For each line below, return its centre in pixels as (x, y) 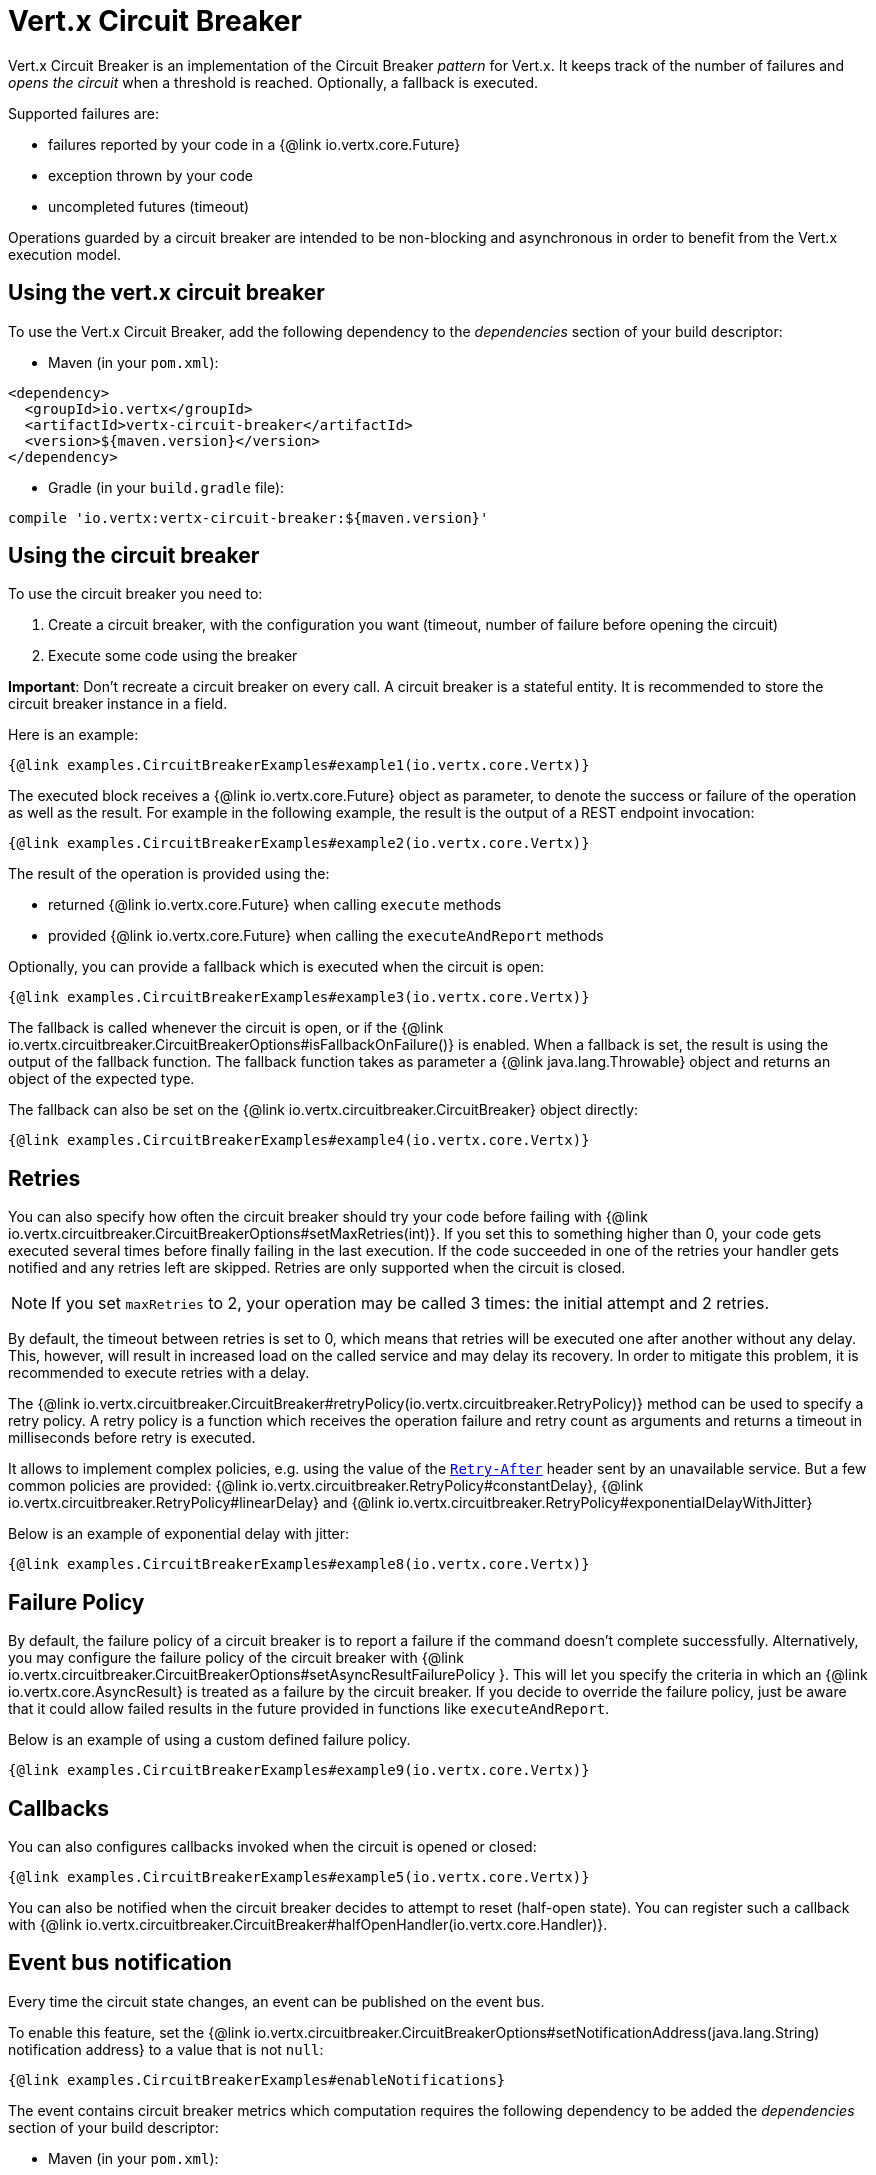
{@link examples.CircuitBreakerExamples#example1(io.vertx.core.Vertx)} (299, 765)
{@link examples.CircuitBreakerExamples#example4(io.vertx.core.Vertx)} (299, 1140)
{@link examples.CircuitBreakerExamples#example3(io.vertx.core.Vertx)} (299, 997)
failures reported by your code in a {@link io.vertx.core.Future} (254, 144)
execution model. (65, 254)
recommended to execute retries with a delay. (159, 1373)
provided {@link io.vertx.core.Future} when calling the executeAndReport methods (326, 936)
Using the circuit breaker (134, 556)
